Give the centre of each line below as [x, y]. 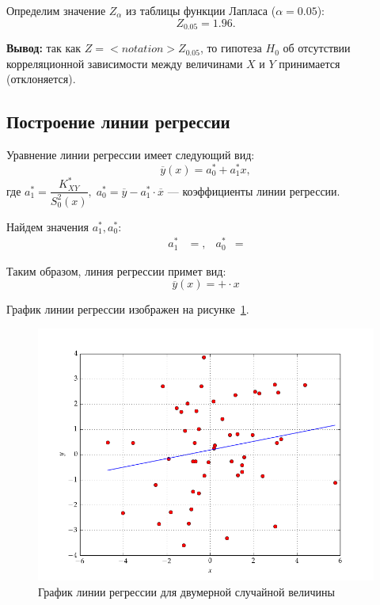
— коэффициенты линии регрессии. [254, 190]
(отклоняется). [41, 79]
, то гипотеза [231, 48]
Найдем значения [48, 226]
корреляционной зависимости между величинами [125, 63]
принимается [310, 63]
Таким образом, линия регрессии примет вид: [116, 270]
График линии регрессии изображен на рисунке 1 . [128, 309]
